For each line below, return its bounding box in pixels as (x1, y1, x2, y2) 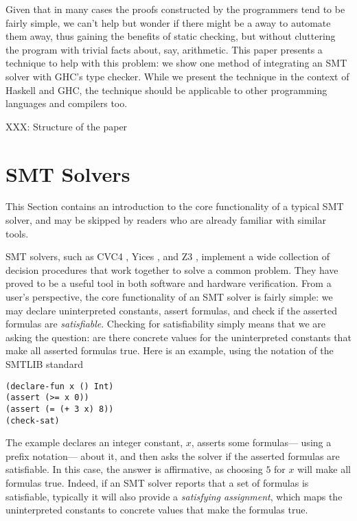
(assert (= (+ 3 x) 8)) (5, 404, 114, 414)
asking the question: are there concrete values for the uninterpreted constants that (5, 329, 352, 344)
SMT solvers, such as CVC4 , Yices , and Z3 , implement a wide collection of (5, 249, 330, 264)
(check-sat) (5, 415, 60, 426)
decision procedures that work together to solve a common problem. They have (5, 262, 338, 277)
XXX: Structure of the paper (5, 119, 128, 133)
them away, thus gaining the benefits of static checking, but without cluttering (5, 29, 336, 43)
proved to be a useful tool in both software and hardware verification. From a (5, 276, 332, 290)
